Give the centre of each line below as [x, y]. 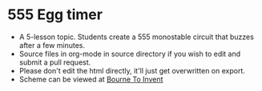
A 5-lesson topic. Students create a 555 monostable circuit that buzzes [136, 37]
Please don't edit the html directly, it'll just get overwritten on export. [132, 70]
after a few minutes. [52, 45]
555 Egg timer [55, 15]
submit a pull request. [55, 62]
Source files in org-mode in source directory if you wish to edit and [130, 53]
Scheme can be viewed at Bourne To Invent [91, 79]
